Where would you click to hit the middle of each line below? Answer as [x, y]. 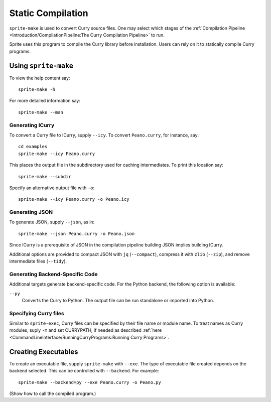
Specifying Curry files [37, 313]
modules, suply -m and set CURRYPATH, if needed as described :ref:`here [86, 330]
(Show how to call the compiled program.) [53, 393]
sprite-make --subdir [45, 176]
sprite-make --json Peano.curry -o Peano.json [77, 234]
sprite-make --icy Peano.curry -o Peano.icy [74, 199]
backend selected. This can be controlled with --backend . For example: [84, 371]
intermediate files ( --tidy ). [38, 261]
